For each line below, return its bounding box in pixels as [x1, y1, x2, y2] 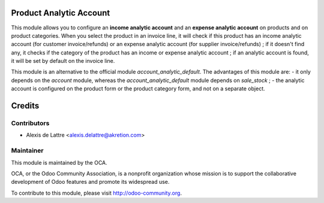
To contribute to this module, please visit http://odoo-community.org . [11, 189, 182, 196]
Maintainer [11, 147, 44, 155]
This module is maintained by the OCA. [11, 159, 107, 166]
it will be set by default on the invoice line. [11, 57, 115, 65]
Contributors [11, 119, 50, 128]
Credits [11, 101, 40, 111]
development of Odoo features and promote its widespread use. [11, 178, 170, 186]
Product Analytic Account [11, 8, 110, 18]
